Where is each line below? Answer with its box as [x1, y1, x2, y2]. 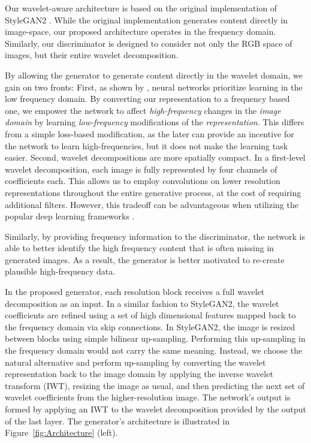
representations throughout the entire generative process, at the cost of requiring [5, 186, 301, 198]
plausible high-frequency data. [5, 265, 116, 278]
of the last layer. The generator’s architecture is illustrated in [5, 414, 230, 427]
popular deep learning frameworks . [5, 210, 135, 222]
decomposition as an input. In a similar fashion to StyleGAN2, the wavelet [5, 297, 279, 309]
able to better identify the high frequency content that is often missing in [5, 242, 274, 254]
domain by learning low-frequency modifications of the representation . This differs [5, 116, 304, 128]
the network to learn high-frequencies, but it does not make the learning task [5, 139, 288, 152]
